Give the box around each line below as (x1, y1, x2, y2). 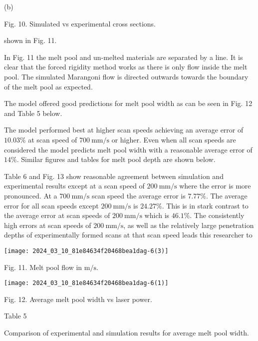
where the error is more (179, 180, 251, 191)
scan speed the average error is (91, 190, 186, 200)
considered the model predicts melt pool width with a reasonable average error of (4, 144, 253, 154)
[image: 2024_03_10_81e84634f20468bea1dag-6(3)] (4, 247, 169, 254)
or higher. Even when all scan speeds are (111, 134, 236, 144)
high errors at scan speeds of (4, 219, 91, 230)
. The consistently (190, 210, 245, 220)
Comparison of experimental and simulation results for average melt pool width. (4, 327, 249, 337)
